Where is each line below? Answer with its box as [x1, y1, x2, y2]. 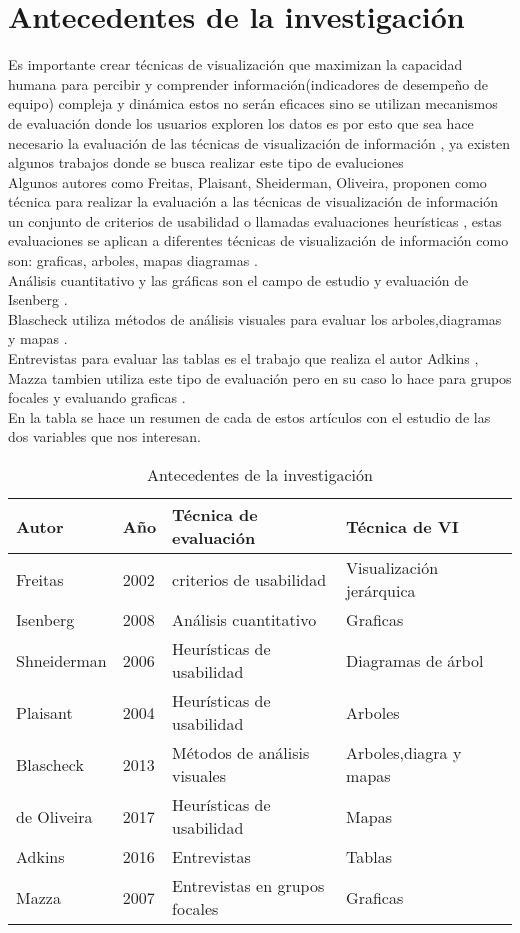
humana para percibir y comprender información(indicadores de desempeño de [8, 73, 488, 94]
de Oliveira [16, 804, 93, 828]
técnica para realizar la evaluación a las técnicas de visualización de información [8, 191, 498, 212]
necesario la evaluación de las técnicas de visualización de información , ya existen [8, 132, 511, 153]
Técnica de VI [346, 514, 459, 538]
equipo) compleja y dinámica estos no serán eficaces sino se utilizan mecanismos [8, 93, 498, 114]
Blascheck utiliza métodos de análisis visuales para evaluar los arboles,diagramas [8, 308, 502, 329]
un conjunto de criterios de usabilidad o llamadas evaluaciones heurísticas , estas [8, 210, 502, 231]
